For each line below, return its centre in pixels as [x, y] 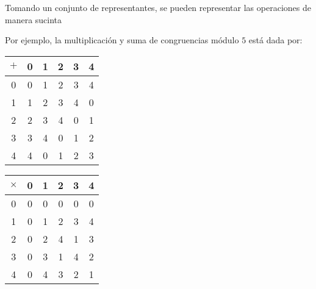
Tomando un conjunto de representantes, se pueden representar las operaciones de [158, 7]
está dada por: [275, 40]
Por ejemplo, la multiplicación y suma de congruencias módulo [122, 40]
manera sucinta [34, 19]
